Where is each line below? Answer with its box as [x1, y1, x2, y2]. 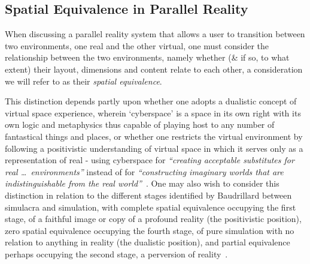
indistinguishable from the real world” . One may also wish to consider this [5, 177, 279, 190]
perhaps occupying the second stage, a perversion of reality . [5, 247, 228, 260]
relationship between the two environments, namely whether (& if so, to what [5, 51, 290, 64]
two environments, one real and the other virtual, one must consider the [5, 39, 269, 52]
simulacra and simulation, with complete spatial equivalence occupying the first [5, 200, 296, 213]
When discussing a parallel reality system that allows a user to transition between [5, 28, 305, 40]
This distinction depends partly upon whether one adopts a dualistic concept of [5, 95, 297, 107]
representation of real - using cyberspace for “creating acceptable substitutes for [5, 154, 294, 166]
